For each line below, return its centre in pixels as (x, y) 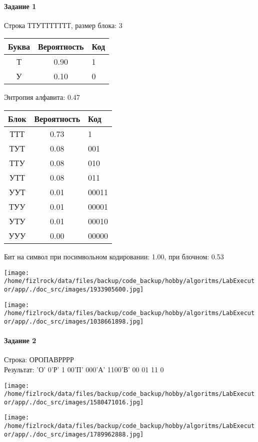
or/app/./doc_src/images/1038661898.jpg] (74, 321)
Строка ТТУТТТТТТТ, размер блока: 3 (63, 25)
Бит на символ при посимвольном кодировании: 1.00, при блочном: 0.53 (114, 256)
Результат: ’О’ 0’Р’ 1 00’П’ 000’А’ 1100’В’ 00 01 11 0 (84, 369)
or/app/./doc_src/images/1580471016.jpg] (74, 402)
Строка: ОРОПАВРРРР (39, 359)
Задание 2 (20, 340)
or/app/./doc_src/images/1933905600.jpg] (74, 289)
